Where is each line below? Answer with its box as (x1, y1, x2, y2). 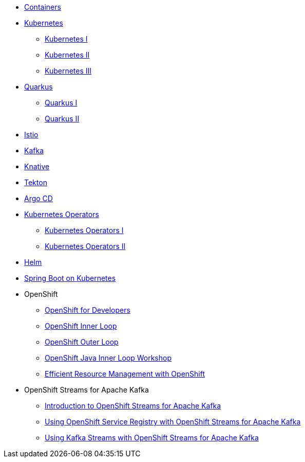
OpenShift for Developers (45, 306, 130, 314)
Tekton (24, 178, 47, 187)
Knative (24, 162, 50, 171)
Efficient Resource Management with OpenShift (45, 369, 205, 378)
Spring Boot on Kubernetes (24, 274, 116, 282)
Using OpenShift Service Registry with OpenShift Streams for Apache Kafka (45, 417, 301, 426)
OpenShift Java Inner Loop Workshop (45, 353, 172, 362)
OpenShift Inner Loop (45, 322, 117, 330)
